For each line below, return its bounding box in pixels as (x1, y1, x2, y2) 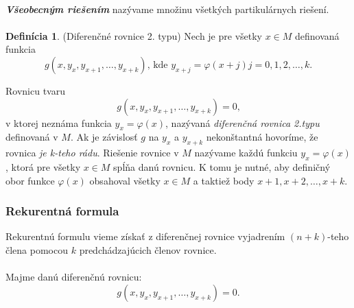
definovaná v (5, 130, 58, 144)
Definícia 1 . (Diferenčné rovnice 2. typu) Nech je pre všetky (5, 28, 262, 43)
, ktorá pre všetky (5, 159, 81, 174)
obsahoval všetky (89, 173, 161, 187)
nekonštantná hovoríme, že (206, 130, 318, 144)
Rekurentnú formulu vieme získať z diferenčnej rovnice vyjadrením (5, 229, 285, 244)
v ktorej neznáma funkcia (5, 115, 112, 130)
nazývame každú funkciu (194, 145, 298, 160)
